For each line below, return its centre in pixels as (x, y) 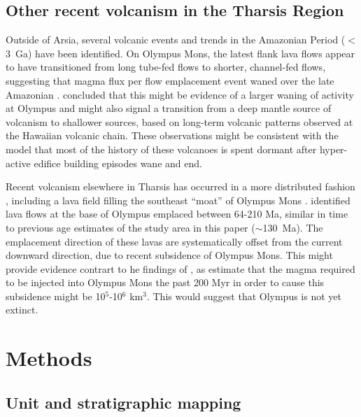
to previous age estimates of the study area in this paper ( (130, 227)
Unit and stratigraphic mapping (123, 402)
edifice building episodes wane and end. (118, 163)
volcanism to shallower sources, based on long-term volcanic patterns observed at (179, 121)
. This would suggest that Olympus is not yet (244, 296)
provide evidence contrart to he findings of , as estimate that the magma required (180, 268)
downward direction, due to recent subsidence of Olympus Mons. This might (169, 255)
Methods (49, 358)
